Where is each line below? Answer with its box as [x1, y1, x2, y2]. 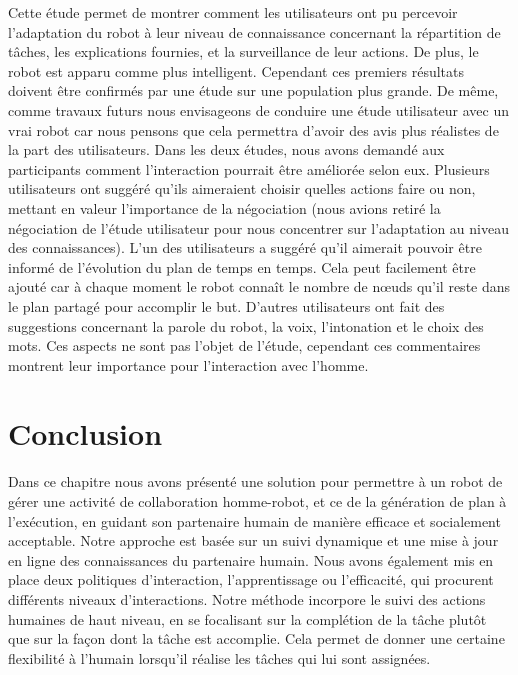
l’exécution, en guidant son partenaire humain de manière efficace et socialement [8, 510, 501, 531]
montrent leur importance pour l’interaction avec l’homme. [8, 354, 369, 375]
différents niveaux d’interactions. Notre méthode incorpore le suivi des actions [8, 588, 486, 609]
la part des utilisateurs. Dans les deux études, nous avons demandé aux [8, 139, 445, 160]
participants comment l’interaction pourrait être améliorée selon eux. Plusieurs [8, 158, 490, 179]
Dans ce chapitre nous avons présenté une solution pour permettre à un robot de [8, 471, 503, 492]
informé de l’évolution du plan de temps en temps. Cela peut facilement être [8, 256, 476, 277]
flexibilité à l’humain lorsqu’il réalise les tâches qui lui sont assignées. [8, 647, 431, 668]
